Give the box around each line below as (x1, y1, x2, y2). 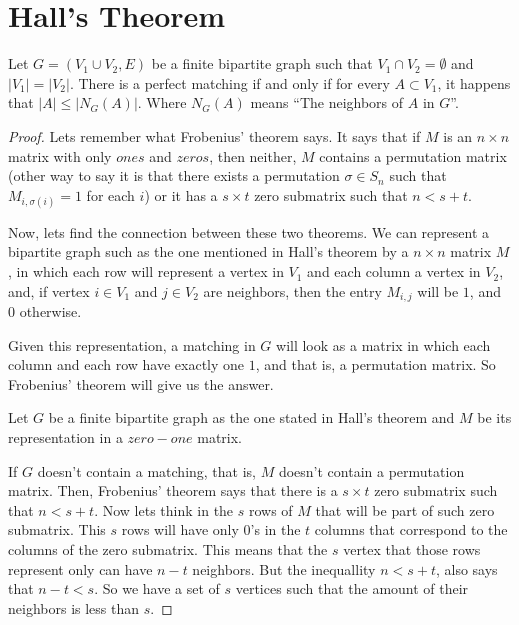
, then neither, (209, 145, 297, 166)
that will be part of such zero (315, 499, 495, 520)
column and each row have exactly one (8, 354, 245, 375)
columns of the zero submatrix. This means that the (8, 539, 328, 560)
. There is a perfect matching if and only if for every (69, 72, 390, 93)
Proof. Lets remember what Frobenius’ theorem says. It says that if (8, 125, 421, 146)
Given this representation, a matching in (8, 334, 256, 355)
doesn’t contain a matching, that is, (37, 460, 257, 481)
